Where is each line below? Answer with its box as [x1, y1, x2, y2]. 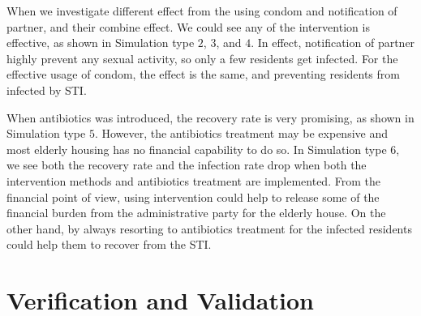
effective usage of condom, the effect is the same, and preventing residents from [6, 66, 400, 83]
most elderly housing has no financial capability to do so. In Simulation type [6, 140, 387, 157]
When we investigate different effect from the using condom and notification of [6, 2, 397, 19]
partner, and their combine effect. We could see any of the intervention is [6, 18, 370, 35]
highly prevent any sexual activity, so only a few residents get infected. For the [6, 49, 398, 66]
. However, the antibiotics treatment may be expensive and [94, 125, 388, 142]
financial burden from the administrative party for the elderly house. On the [6, 204, 386, 221]
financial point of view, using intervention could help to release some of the [6, 188, 380, 205]
